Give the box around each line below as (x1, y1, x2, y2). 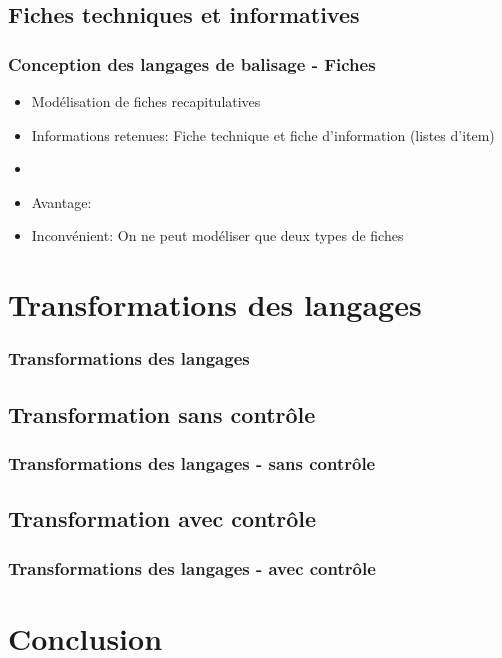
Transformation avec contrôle (8, 503, 317, 534)
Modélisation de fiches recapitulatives (31, 91, 261, 111)
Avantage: (31, 191, 92, 212)
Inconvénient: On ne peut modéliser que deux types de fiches (31, 225, 404, 246)
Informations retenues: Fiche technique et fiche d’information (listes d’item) (31, 124, 495, 145)
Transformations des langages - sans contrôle (8, 450, 376, 475)
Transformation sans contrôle (8, 398, 316, 429)
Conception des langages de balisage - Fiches (8, 51, 376, 76)
